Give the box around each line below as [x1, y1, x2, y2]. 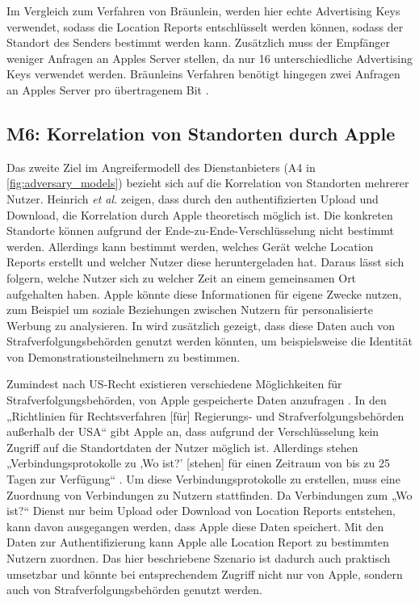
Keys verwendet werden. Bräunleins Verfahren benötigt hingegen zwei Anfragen [6, 65, 400, 82]
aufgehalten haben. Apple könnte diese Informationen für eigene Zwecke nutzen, [6, 285, 402, 302]
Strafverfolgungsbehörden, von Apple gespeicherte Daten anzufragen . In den [6, 392, 387, 408]
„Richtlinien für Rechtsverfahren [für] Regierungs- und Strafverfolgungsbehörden [6, 407, 404, 424]
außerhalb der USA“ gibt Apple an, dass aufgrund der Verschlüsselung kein [6, 423, 379, 440]
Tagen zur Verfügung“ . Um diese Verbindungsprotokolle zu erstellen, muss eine [6, 471, 400, 488]
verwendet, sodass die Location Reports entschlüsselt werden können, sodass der [6, 18, 404, 35]
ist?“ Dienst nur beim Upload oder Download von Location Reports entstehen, [6, 502, 396, 519]
